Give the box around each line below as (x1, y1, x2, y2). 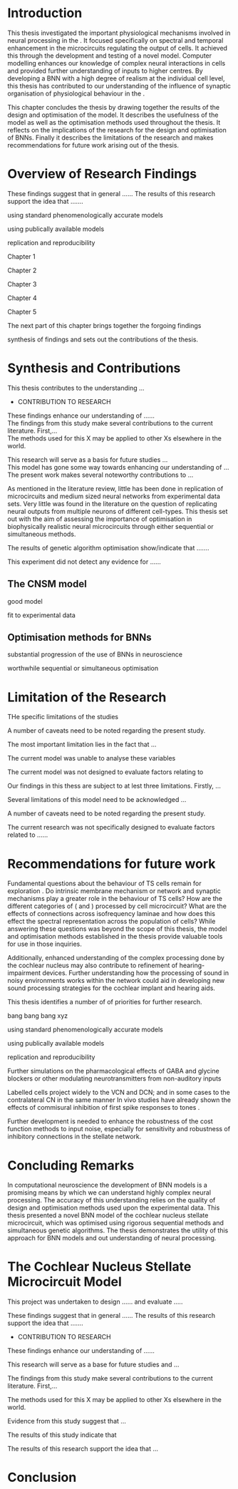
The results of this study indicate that (7, 1431, 117, 1439)
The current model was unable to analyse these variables (7, 754, 176, 763)
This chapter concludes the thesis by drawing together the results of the (7, 103, 220, 111)
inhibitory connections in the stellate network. (7, 1132, 142, 1141)
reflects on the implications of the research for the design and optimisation (7, 125, 227, 134)
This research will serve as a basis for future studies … (7, 455, 168, 464)
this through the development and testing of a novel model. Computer (7, 51, 212, 60)
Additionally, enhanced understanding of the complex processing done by (7, 954, 224, 962)
